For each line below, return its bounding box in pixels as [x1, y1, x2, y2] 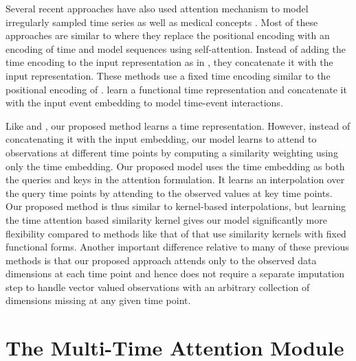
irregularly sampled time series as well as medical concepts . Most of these [5, 14, 318, 29]
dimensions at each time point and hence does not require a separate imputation [5, 266, 345, 281]
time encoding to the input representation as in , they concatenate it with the [5, 55, 333, 69]
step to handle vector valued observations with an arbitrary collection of [5, 279, 310, 294]
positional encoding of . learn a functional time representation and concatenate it [5, 82, 347, 96]
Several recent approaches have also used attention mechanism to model [5, 1, 309, 15]
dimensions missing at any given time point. [5, 293, 191, 307]
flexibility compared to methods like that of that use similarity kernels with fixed [5, 226, 346, 240]
